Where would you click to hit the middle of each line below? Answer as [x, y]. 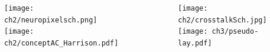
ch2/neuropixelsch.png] [51, 20]
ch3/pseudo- [235, 32]
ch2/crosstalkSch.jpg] [222, 20]
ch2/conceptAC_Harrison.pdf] [61, 43]
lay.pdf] [195, 43]
